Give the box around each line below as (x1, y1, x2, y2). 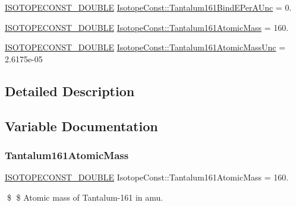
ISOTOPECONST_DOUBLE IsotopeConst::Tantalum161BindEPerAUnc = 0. (5, 1, 292, 13)
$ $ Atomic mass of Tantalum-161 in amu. (7, 191, 163, 203)
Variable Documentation (5, 116, 158, 135)
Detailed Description (5, 81, 135, 100)
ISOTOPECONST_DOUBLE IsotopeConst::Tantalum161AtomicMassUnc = (5, 41, 286, 53)
